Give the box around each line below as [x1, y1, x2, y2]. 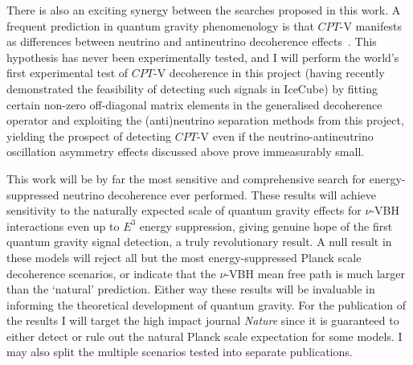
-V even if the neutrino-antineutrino [196, 127, 374, 144]
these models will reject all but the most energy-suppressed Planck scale [6, 248, 362, 265]
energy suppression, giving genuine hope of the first [139, 217, 393, 234]
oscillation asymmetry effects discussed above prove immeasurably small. [6, 143, 365, 160]
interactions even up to [6, 217, 120, 234]
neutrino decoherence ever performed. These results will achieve [63, 186, 376, 203]
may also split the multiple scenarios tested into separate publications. [6, 343, 353, 360]
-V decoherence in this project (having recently [153, 64, 385, 81]
